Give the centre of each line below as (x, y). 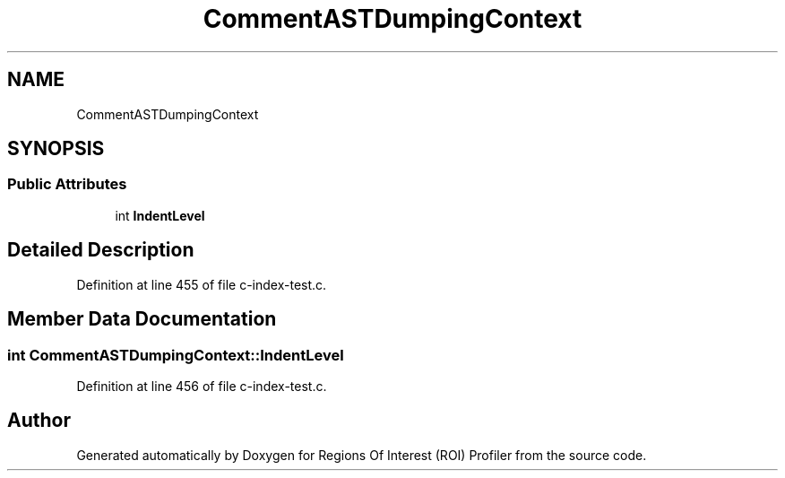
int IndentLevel (160, 215)
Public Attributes (67, 184)
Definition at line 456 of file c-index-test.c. (202, 386)
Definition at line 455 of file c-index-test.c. (202, 284)
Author (39, 421)
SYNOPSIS (56, 149)
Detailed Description (101, 250)
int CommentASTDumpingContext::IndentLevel (176, 355)
